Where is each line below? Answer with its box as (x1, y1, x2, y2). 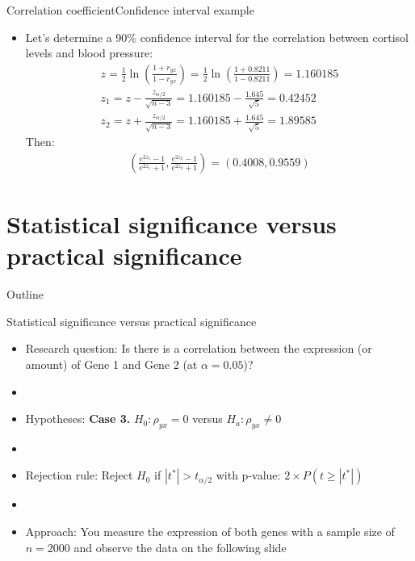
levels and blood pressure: (25, 44, 153, 61)
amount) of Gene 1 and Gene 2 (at (25, 355, 198, 372)
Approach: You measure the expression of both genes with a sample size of (25, 523, 395, 540)
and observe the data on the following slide (73, 538, 287, 555)
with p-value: (216, 467, 281, 484)
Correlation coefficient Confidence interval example (6, 2, 254, 18)
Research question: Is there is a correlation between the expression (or (25, 340, 372, 357)
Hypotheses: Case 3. (25, 410, 131, 427)
